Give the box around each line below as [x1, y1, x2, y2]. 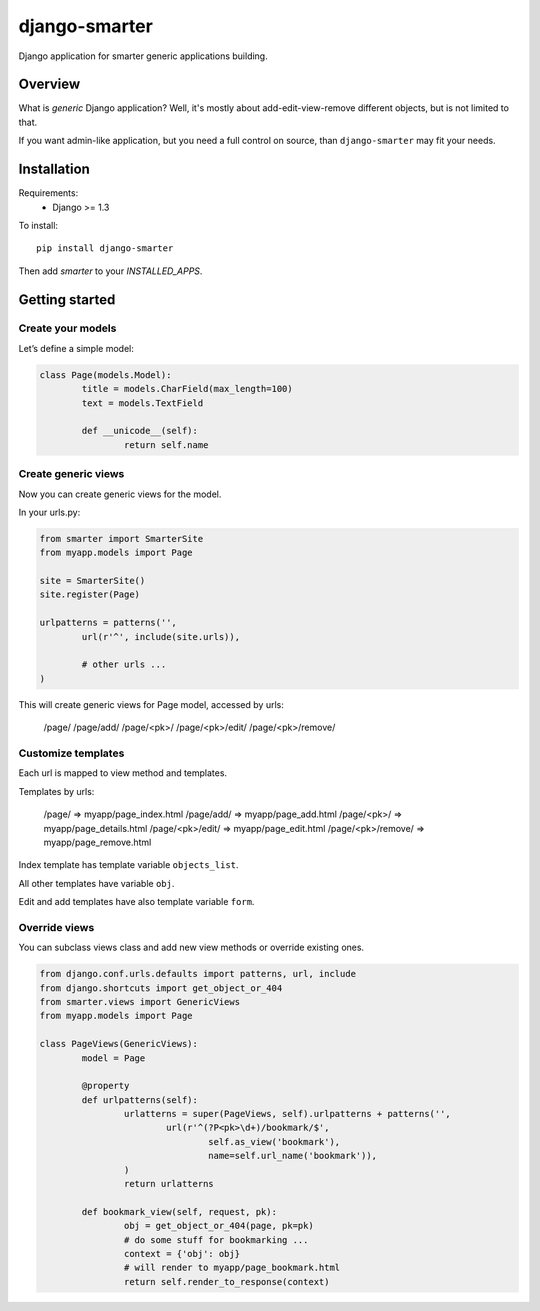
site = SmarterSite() [39, 575, 146, 587]
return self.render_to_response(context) [123, 1276, 330, 1287]
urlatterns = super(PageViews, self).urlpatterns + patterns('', [123, 1108, 452, 1120]
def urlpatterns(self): [81, 1094, 199, 1105]
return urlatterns [123, 1178, 214, 1190]
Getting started [18, 291, 116, 308]
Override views [18, 920, 95, 934]
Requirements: [18, 187, 79, 199]
